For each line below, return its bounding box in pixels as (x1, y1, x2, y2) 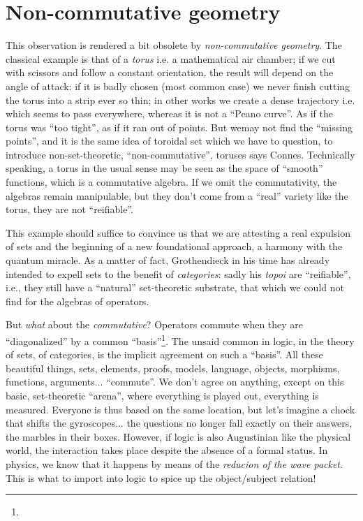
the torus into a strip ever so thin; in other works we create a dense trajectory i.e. (6, 92, 355, 107)
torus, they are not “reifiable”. (6, 202, 133, 217)
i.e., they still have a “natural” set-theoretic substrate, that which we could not (6, 280, 344, 295)
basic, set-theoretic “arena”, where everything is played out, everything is (6, 388, 319, 403)
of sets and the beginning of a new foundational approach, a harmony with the (6, 239, 343, 254)
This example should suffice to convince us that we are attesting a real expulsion (6, 225, 350, 240)
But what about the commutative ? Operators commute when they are (6, 317, 304, 332)
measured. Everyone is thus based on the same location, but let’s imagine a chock (6, 402, 355, 416)
